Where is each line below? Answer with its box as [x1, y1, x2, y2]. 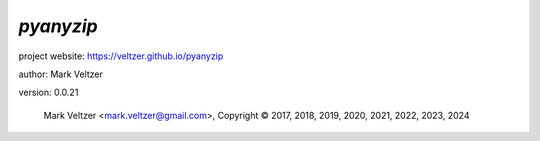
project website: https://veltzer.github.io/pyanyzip [18, 50, 224, 62]
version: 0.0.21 [18, 86, 79, 99]
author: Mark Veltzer [18, 68, 104, 80]
